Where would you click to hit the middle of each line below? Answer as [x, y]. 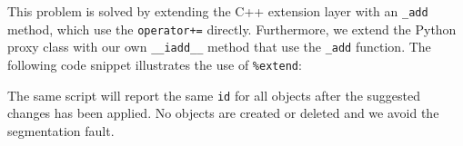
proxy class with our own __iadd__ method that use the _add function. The [219, 47]
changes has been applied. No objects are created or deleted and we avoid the [223, 113]
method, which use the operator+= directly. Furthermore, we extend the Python [232, 29]
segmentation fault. [61, 130]
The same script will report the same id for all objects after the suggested [214, 95]
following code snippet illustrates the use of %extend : [155, 64]
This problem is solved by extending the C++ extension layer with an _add [218, 11]
